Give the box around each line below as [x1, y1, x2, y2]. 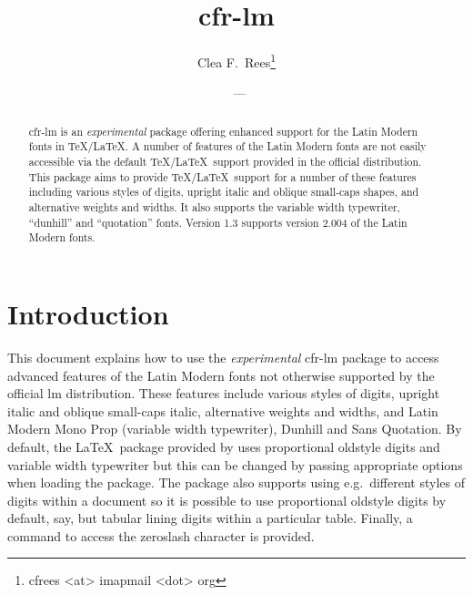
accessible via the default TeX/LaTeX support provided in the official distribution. [28, 154, 422, 169]
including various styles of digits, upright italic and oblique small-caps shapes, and [28, 184, 419, 200]
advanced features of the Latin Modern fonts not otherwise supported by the [7, 365, 435, 385]
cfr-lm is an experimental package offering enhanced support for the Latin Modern [28, 123, 418, 138]
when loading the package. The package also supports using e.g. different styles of [7, 473, 465, 492]
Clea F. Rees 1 [196, 50, 276, 71]
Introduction [7, 295, 169, 333]
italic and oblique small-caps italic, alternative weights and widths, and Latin [7, 401, 438, 420]
